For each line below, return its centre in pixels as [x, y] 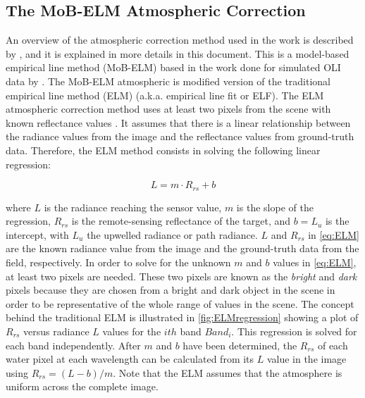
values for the [132, 331]
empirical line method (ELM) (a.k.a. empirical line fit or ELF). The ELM [165, 95]
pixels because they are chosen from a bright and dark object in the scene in [171, 290]
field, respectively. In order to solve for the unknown [118, 262]
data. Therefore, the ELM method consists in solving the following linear [163, 150]
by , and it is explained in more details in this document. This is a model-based [178, 53]
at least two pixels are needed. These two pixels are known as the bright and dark [181, 276]
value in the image [307, 359]
